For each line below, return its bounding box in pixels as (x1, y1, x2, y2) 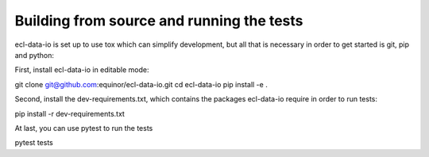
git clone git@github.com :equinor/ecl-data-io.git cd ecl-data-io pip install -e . (14, 79, 268, 89)
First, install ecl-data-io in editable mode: (14, 65, 149, 75)
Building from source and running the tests (14, 12, 303, 29)
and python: (14, 50, 55, 59)
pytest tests (14, 138, 53, 147)
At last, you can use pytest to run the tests (14, 123, 153, 132)
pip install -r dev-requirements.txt (14, 109, 125, 118)
